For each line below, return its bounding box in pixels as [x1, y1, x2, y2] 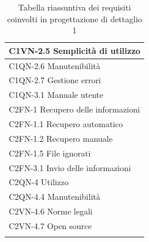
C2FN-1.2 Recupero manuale [9, 132, 113, 144]
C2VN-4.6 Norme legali [9, 205, 93, 217]
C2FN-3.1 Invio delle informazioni [9, 161, 131, 173]
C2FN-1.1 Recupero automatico [9, 118, 123, 129]
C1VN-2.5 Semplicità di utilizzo [9, 44, 141, 56]
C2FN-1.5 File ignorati [9, 146, 91, 159]
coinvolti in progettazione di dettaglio [7, 12, 143, 25]
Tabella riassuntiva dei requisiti [18, 1, 131, 13]
